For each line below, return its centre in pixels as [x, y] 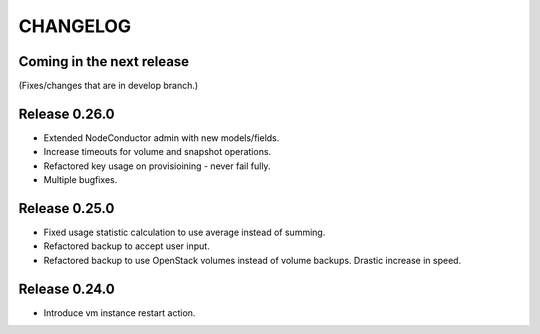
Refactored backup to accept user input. [126, 246]
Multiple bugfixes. [80, 180]
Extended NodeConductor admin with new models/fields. [161, 137]
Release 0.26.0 [66, 113]
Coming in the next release [104, 61]
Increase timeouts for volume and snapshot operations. [157, 152]
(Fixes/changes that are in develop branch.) [108, 86]
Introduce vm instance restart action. [119, 312]
